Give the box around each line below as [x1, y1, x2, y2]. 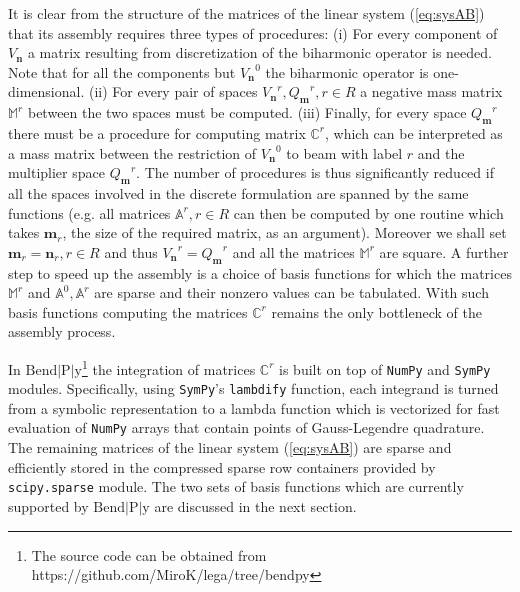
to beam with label [286, 142, 403, 163]
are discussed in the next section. [154, 495, 357, 516]
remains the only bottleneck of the [271, 301, 482, 322]
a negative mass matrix [360, 81, 503, 102]
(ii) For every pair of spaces [88, 81, 258, 102]
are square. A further [379, 241, 509, 262]
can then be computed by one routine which [233, 202, 504, 223]
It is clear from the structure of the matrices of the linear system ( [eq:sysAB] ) [8, 3, 485, 23]
